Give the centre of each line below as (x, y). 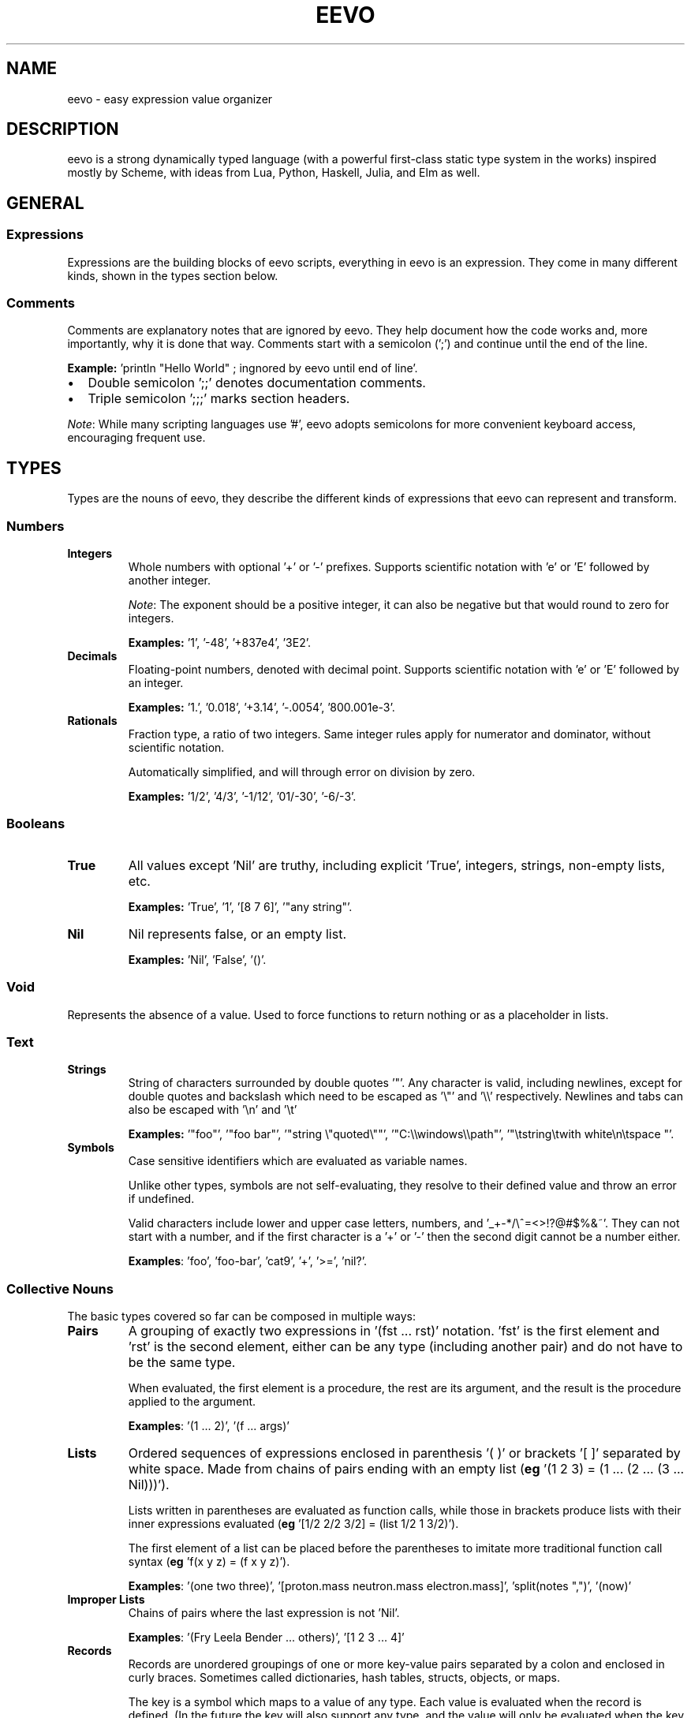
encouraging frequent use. (136, 438)
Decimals (92, 656)
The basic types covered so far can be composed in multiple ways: (241, 1316)
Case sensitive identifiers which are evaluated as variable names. (298, 1161)
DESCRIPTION (63, 129)
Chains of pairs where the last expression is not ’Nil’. (264, 1613)
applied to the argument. (192, 1401)
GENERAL (45, 203)
